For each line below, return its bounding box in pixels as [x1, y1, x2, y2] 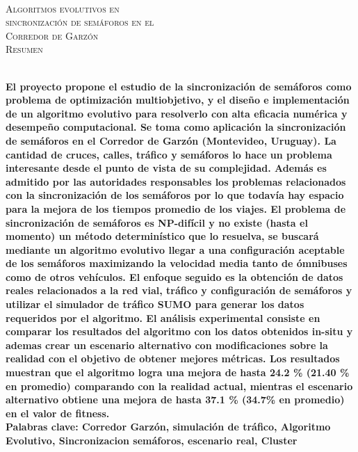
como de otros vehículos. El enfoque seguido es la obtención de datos [6, 269, 343, 284]
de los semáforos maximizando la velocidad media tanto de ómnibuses [6, 256, 348, 271]
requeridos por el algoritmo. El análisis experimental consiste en [6, 310, 320, 325]
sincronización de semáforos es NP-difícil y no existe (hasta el [6, 215, 308, 229]
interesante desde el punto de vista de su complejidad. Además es [6, 161, 327, 175]
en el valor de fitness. [6, 405, 110, 420]
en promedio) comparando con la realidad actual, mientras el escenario [6, 378, 353, 393]
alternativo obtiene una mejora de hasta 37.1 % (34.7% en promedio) [6, 392, 345, 407]
